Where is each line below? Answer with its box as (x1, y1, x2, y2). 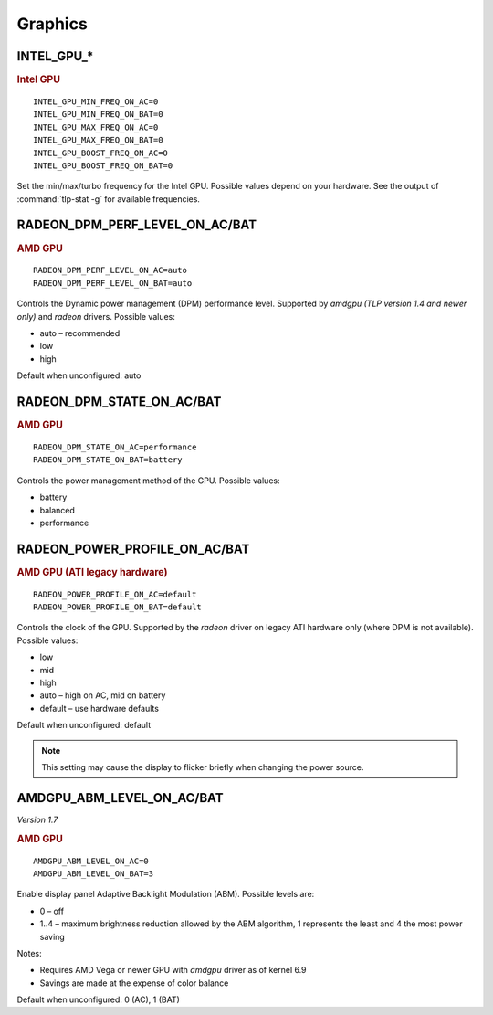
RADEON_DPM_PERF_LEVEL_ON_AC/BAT (16, 217, 257, 233)
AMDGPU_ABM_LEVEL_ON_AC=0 (33, 855, 150, 866)
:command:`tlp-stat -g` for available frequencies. (16, 193, 201, 205)
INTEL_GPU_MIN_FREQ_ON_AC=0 (33, 96, 159, 107)
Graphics (16, 14, 89, 34)
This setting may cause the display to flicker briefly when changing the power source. (41, 762, 364, 772)
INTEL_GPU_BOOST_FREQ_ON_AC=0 (33, 147, 169, 158)
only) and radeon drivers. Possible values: (16, 311, 175, 322)
